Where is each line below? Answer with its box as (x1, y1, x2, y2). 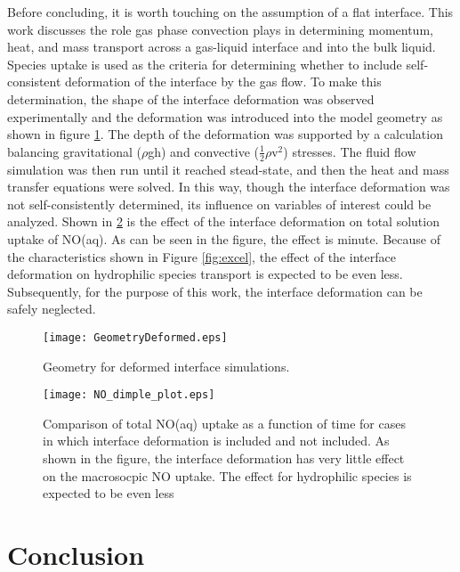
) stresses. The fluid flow (283, 142, 416, 160)
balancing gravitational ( (7, 142, 141, 160)
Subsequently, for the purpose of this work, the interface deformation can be (7, 282, 423, 300)
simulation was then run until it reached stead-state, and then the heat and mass (7, 159, 449, 178)
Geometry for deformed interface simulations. (43, 356, 290, 375)
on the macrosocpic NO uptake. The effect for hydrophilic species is (43, 466, 412, 485)
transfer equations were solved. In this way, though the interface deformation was (7, 177, 450, 196)
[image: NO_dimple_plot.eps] (43, 388, 215, 402)
